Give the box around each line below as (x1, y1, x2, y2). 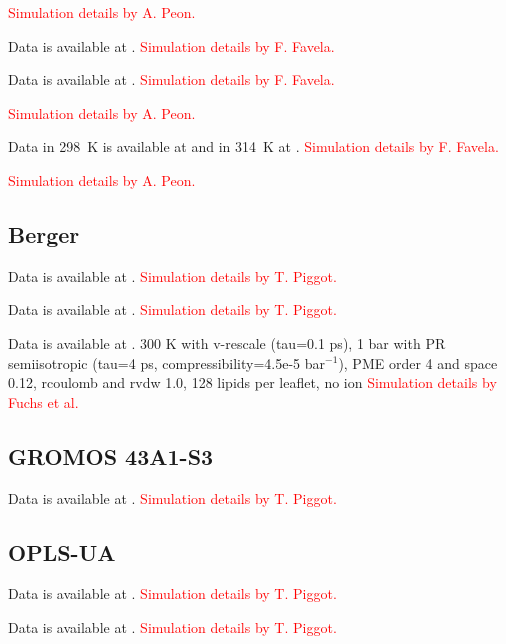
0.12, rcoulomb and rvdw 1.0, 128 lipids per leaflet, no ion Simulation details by (8, 372, 497, 393)
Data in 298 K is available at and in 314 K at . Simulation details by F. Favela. (8, 136, 499, 157)
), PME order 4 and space (338, 352, 498, 373)
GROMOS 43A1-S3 (8, 440, 214, 471)
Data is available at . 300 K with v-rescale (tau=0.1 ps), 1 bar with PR (8, 332, 446, 353)
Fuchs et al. (8, 391, 79, 412)
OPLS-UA (8, 536, 116, 567)
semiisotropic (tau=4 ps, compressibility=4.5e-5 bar (8, 352, 326, 373)
